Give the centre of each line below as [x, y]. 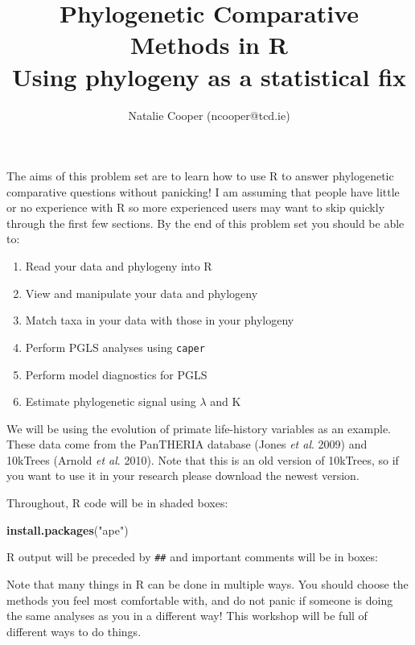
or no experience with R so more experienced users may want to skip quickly [196, 207]
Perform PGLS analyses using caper [115, 347]
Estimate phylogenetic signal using [111, 401]
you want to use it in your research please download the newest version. [183, 475]
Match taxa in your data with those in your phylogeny [160, 320]
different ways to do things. [74, 631]
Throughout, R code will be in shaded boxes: [117, 503]
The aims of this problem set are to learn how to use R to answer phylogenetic [200, 176]
